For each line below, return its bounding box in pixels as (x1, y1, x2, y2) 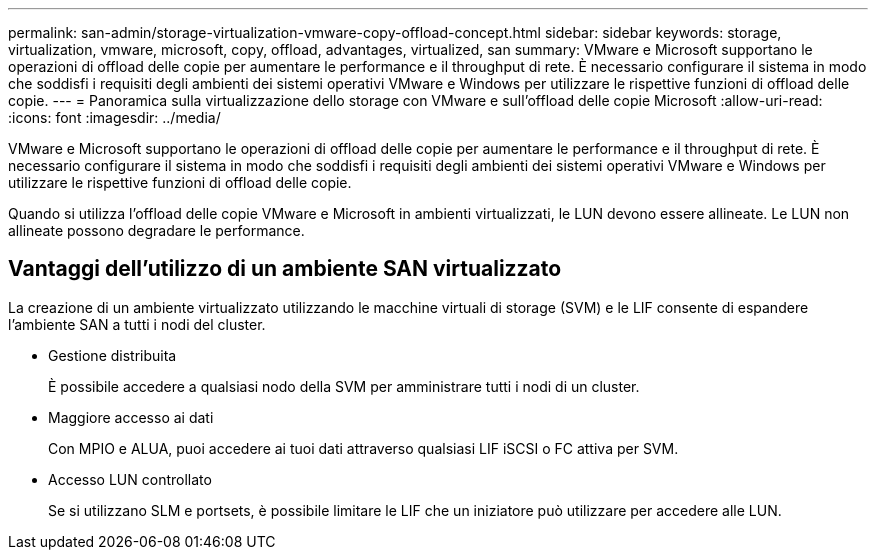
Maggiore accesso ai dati (48, 408, 214, 426)
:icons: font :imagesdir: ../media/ (8, 109, 221, 126)
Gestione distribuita (48, 346, 177, 364)
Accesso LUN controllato (48, 470, 212, 488)
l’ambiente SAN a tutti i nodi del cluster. (8, 315, 266, 333)
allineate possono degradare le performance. (8, 222, 305, 239)
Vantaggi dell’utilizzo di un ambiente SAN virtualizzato (8, 256, 562, 282)
